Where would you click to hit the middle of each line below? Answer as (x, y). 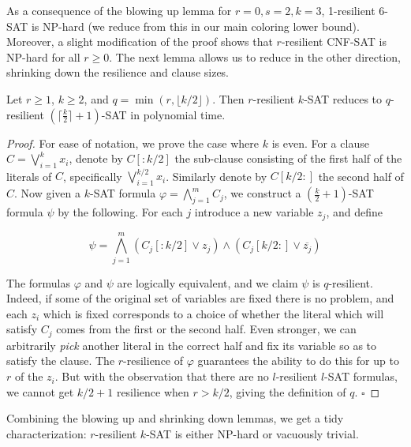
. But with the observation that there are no (162, 376)
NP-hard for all (43, 56)
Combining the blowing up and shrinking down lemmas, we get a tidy (175, 418)
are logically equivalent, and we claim (207, 282)
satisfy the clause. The (61, 361)
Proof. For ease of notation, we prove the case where (133, 143)
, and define (354, 212)
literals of (29, 176)
